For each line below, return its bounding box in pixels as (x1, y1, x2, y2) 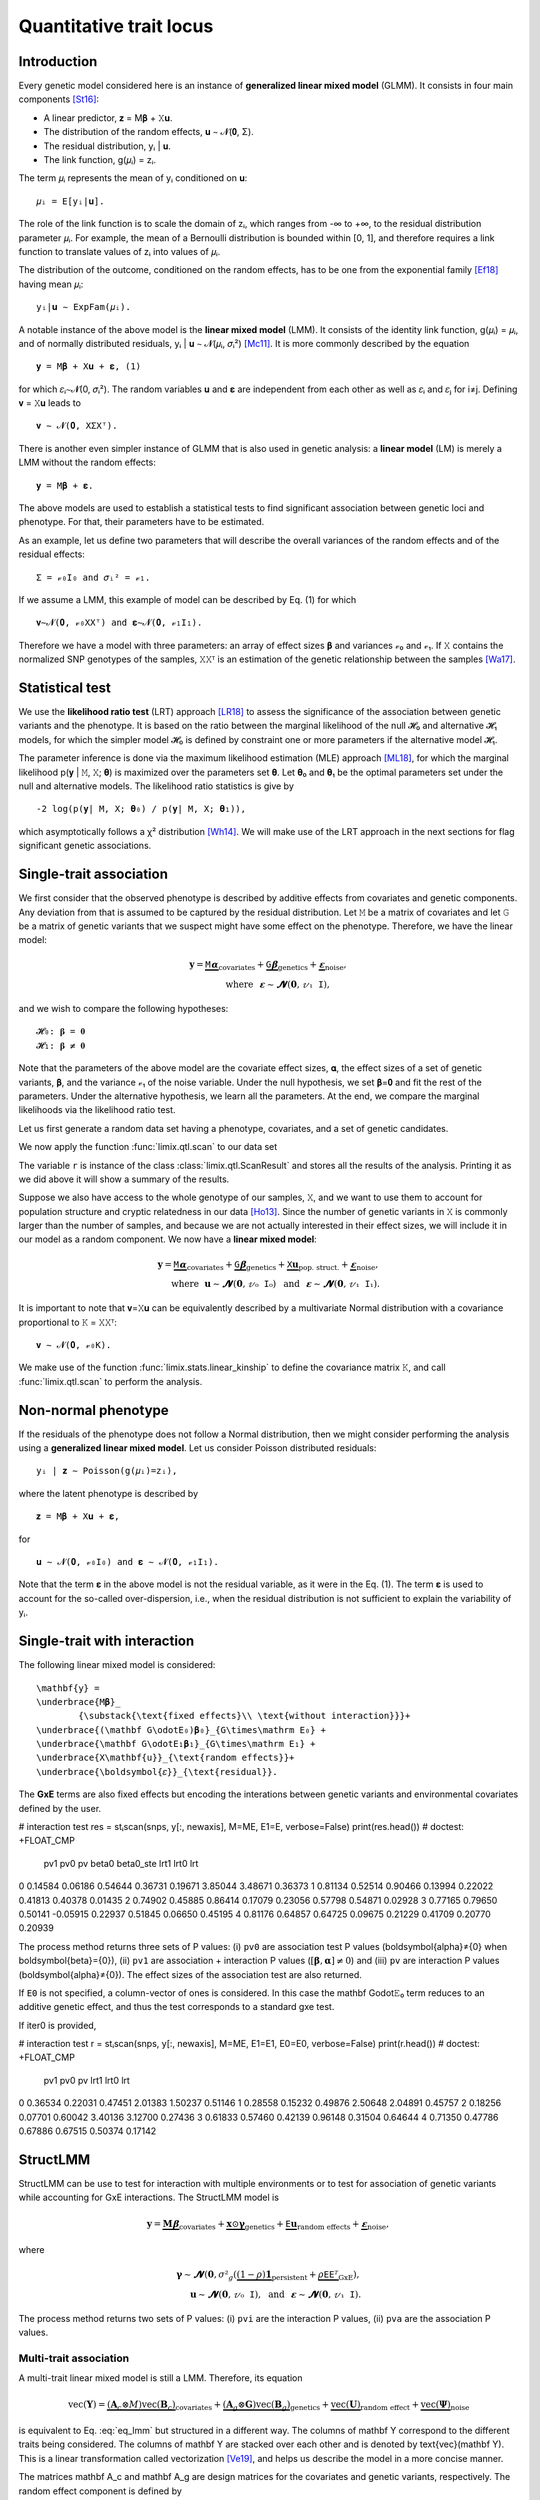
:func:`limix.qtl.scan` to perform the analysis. (18, 1375, 203, 1387)
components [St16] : (18, 93, 100, 105)
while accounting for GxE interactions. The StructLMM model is (18, 2191, 280, 2204)
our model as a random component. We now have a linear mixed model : (18, 1233, 317, 1245)
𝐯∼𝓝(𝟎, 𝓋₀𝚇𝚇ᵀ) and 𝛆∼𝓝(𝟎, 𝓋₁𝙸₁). (36, 617, 203, 629)
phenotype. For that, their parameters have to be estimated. (18, 516, 265, 528)
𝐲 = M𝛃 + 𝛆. (36, 480, 94, 491)
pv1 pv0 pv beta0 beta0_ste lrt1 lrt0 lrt (43, 1857, 199, 1869)
